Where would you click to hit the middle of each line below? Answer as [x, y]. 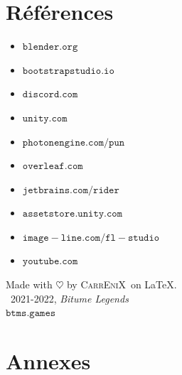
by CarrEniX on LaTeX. [122, 284]
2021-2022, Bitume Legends [69, 298]
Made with [29, 284]
